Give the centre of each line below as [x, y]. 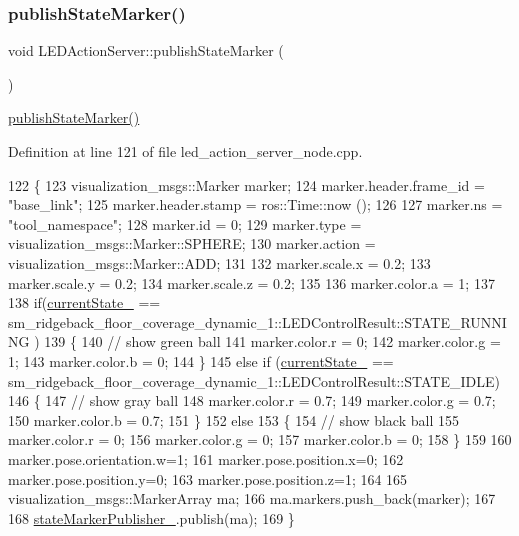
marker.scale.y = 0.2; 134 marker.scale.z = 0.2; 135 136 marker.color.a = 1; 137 [251, 282]
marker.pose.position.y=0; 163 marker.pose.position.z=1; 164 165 [208, 478]
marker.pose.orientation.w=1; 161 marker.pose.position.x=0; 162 [206, 458]
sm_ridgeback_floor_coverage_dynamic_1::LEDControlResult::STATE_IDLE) [254, 380]
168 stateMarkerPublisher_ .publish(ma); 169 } [151, 517]
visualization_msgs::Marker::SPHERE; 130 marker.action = [192, 243]
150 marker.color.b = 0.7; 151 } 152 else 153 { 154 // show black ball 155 [233, 419]
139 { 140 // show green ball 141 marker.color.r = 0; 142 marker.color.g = [272, 341]
